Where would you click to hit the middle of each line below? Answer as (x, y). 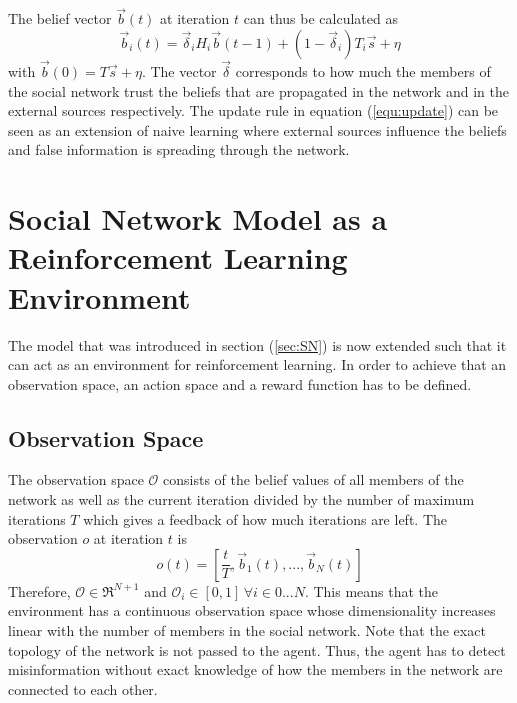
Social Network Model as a (198, 218)
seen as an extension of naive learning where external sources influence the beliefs (257, 129)
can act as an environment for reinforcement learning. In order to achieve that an (257, 364)
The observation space (76, 479)
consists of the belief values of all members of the (313, 479)
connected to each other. (83, 688)
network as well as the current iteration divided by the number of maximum (241, 499)
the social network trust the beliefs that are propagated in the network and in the (258, 90)
